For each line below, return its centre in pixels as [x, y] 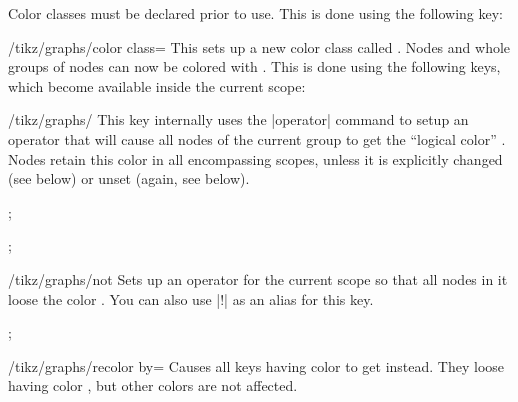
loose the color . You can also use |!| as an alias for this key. [191, 298]
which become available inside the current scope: [157, 85]
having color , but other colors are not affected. [153, 385]
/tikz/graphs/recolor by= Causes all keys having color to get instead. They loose [256, 365]
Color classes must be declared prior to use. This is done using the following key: [256, 13]
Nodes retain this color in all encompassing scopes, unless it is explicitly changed [255, 158]
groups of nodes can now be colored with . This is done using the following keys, [254, 66]
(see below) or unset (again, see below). [129, 178]
